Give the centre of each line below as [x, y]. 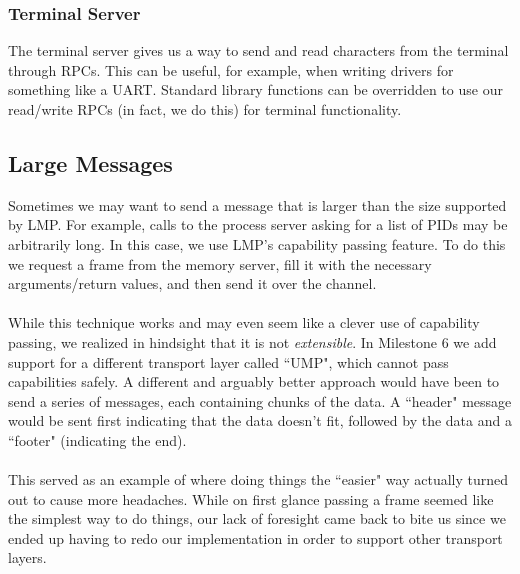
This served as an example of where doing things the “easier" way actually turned [258, 479]
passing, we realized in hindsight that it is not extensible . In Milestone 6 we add [252, 341]
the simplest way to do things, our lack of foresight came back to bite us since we [257, 518]
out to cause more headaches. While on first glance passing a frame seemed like [251, 498]
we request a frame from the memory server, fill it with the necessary [220, 263]
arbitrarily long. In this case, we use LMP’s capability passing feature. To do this [257, 243]
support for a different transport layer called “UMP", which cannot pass [228, 361]
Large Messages [90, 162]
